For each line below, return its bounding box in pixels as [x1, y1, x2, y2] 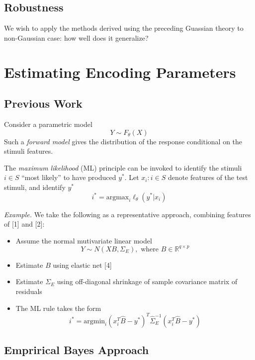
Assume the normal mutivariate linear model [15, 235, 152, 245]
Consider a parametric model [4, 119, 92, 129]
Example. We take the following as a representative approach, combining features [4, 209, 251, 219]
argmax [106, 193, 129, 201]
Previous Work [4, 96, 83, 111]
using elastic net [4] [53, 259, 112, 270]
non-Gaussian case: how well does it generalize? [4, 32, 149, 43]
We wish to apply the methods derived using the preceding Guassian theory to [4, 23, 244, 33]
